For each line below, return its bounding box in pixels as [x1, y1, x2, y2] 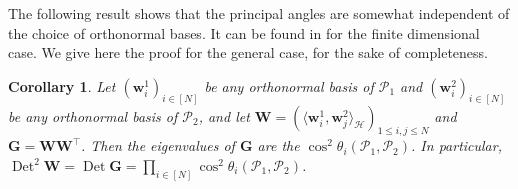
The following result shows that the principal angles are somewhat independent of [8, 3, 510, 23]
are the [257, 135, 300, 156]
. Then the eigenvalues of [81, 135, 235, 156]
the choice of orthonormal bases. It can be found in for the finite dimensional [8, 22, 480, 43]
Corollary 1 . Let [8, 75, 116, 96]
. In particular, [411, 135, 502, 156]
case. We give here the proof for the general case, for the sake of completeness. [8, 42, 489, 63]
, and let [198, 105, 250, 126]
